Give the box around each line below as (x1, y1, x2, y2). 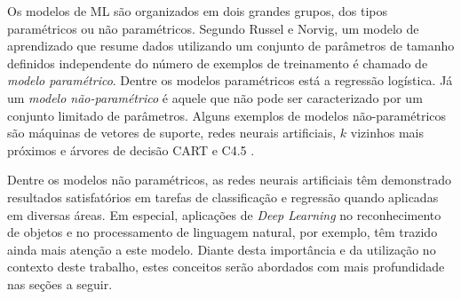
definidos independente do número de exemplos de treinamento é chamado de (7, 53, 428, 72)
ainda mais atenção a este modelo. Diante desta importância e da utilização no (7, 240, 436, 258)
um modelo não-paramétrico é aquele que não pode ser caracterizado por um (7, 88, 423, 106)
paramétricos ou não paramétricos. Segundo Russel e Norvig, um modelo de (7, 19, 419, 37)
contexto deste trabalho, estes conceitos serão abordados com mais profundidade (7, 257, 445, 276)
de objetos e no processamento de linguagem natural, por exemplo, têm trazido (7, 223, 438, 241)
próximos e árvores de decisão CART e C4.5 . (7, 140, 255, 159)
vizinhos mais (350, 123, 424, 142)
